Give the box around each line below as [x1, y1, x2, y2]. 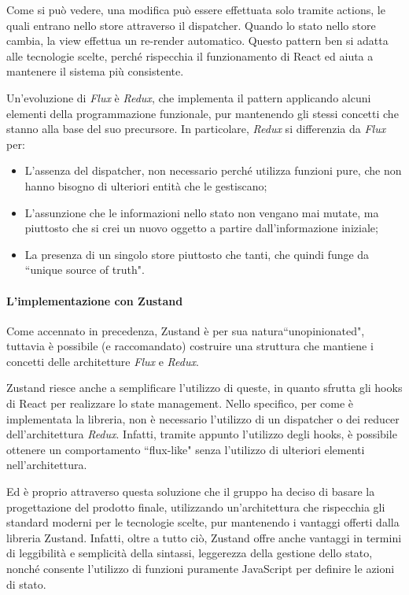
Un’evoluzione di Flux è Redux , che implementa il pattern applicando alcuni [6, 89, 371, 105]
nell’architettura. [6, 456, 87, 473]
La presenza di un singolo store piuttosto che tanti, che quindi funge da [24, 246, 370, 262]
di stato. [6, 575, 46, 592]
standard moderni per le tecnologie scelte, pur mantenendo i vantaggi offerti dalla [6, 514, 400, 530]
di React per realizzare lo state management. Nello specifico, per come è [6, 395, 354, 412]
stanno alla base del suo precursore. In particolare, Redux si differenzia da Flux [6, 120, 386, 137]
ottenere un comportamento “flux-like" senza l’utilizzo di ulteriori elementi [6, 441, 365, 457]
